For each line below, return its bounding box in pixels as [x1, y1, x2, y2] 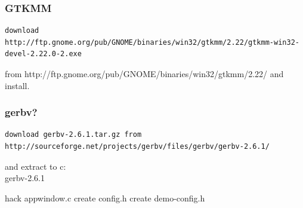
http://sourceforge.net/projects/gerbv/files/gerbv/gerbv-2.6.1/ [5, 142, 270, 151]
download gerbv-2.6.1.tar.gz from [5, 130, 142, 139]
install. [5, 79, 30, 91]
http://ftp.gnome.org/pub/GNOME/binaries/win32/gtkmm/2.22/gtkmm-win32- [5, 38, 299, 47]
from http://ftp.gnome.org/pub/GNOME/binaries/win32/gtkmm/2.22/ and [5, 68, 284, 79]
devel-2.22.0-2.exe [5, 50, 82, 59]
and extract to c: [5, 160, 66, 172]
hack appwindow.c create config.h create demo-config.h [5, 191, 205, 204]
